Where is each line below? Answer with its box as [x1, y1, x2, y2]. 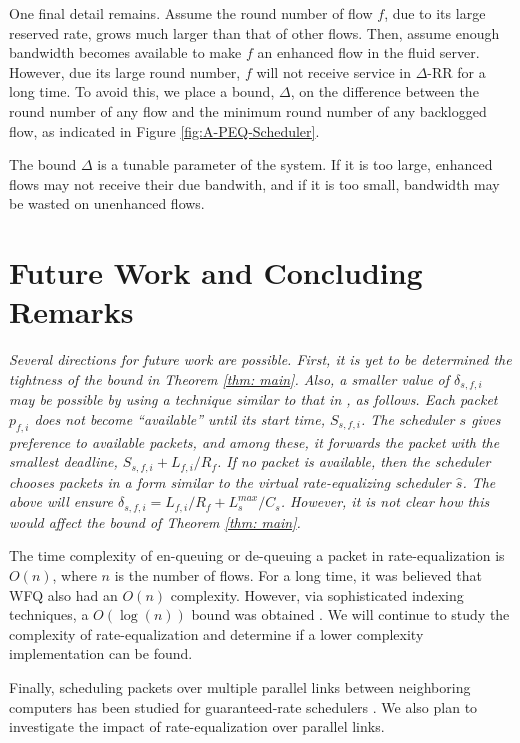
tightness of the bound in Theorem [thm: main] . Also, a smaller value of [9, 368, 450, 389]
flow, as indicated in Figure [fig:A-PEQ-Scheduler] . [9, 120, 320, 141]
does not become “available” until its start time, [34, 408, 325, 429]
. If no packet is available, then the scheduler [217, 451, 491, 472]
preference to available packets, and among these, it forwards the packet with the [9, 431, 500, 452]
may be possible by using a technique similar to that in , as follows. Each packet [9, 389, 498, 410]
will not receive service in [256, 61, 411, 82]
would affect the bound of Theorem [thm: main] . [9, 511, 301, 532]
